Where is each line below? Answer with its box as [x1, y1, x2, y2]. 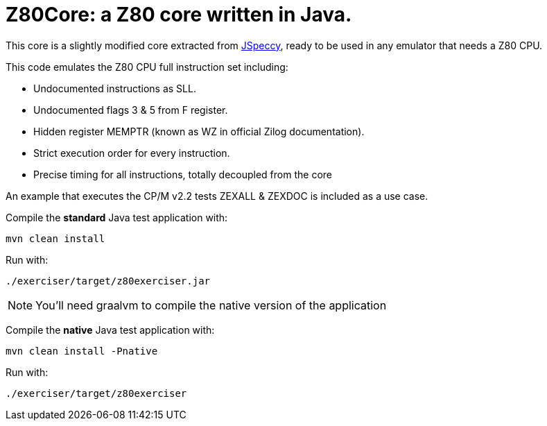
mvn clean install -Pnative [6, 345, 158, 357]
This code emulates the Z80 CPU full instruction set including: [6, 60, 288, 73]
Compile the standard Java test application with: [6, 211, 228, 223]
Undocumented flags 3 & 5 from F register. [33, 103, 228, 116]
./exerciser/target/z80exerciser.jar [6, 275, 211, 287]
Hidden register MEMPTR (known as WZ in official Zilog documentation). [33, 125, 365, 137]
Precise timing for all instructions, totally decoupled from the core [33, 168, 332, 180]
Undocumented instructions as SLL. [33, 82, 196, 94]
